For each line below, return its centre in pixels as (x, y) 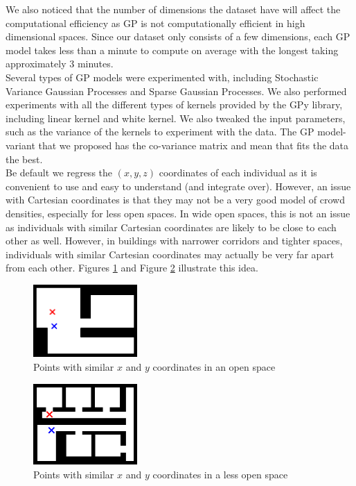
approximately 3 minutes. (60, 64)
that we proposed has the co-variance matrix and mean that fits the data (194, 145)
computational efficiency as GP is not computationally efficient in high (155, 23)
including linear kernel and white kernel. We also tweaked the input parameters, (176, 118)
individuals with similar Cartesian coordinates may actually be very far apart (170, 254)
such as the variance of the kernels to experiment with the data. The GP (160, 132)
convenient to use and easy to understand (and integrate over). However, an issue (178, 186)
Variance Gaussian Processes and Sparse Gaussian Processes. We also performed (176, 91)
